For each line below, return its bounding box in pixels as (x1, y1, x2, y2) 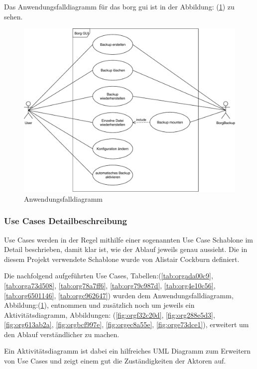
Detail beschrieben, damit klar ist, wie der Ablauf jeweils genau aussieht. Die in (4, 244, 248, 254)
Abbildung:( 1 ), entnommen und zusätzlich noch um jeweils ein (4, 300, 195, 310)
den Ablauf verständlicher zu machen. (4, 329, 120, 339)
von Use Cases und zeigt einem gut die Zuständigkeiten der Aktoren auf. (4, 356, 226, 366)
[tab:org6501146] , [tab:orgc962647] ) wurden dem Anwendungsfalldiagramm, (4, 290, 234, 300)
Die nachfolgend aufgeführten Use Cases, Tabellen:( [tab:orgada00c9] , (4, 270, 213, 281)
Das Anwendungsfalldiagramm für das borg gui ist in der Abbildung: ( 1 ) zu (4, 1, 235, 11)
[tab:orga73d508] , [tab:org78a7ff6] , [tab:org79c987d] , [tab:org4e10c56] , (4, 280, 216, 290)
